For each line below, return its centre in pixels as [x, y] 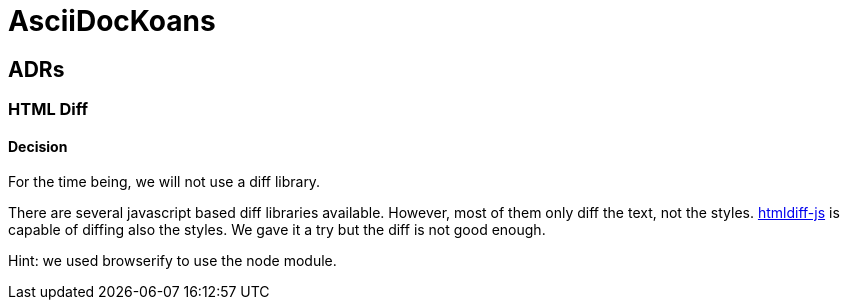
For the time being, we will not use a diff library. [164, 182]
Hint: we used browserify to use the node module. [172, 261]
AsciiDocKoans [112, 21]
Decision [38, 146]
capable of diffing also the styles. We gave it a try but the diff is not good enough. [277, 230]
